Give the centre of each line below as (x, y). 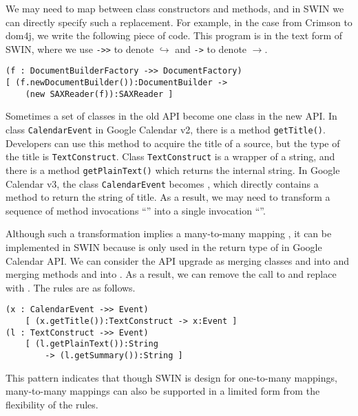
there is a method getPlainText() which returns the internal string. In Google (173, 169)
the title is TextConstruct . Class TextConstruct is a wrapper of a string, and (170, 156)
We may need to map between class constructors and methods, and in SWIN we (175, 8)
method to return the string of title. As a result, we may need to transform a (168, 197)
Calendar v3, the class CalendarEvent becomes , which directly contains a (162, 183)
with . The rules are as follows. (71, 287)
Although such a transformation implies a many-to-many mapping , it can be (169, 233)
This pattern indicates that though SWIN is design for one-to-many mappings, (171, 377)
